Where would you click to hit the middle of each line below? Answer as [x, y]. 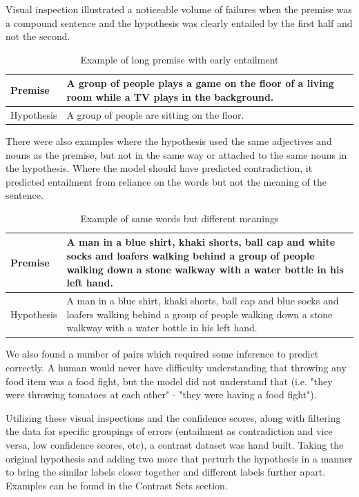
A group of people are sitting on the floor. [155, 114]
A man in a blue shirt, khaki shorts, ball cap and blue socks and [203, 301]
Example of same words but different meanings [179, 218]
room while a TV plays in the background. [170, 96]
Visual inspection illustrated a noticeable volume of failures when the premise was [179, 9]
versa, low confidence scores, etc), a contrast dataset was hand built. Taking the [175, 444]
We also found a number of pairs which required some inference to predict [162, 354]
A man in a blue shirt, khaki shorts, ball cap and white [201, 242]
